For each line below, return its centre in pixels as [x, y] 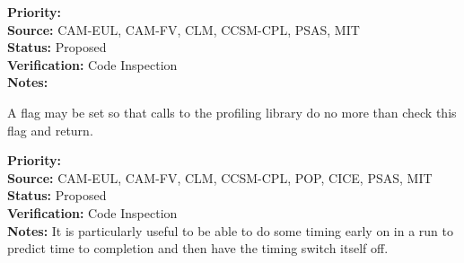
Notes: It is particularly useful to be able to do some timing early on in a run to [230, 230]
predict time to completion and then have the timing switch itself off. [198, 248]
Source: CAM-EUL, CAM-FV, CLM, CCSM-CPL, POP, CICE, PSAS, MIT [220, 177]
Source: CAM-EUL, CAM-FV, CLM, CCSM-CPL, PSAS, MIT [184, 29]
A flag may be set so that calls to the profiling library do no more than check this [232, 112]
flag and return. [50, 130]
